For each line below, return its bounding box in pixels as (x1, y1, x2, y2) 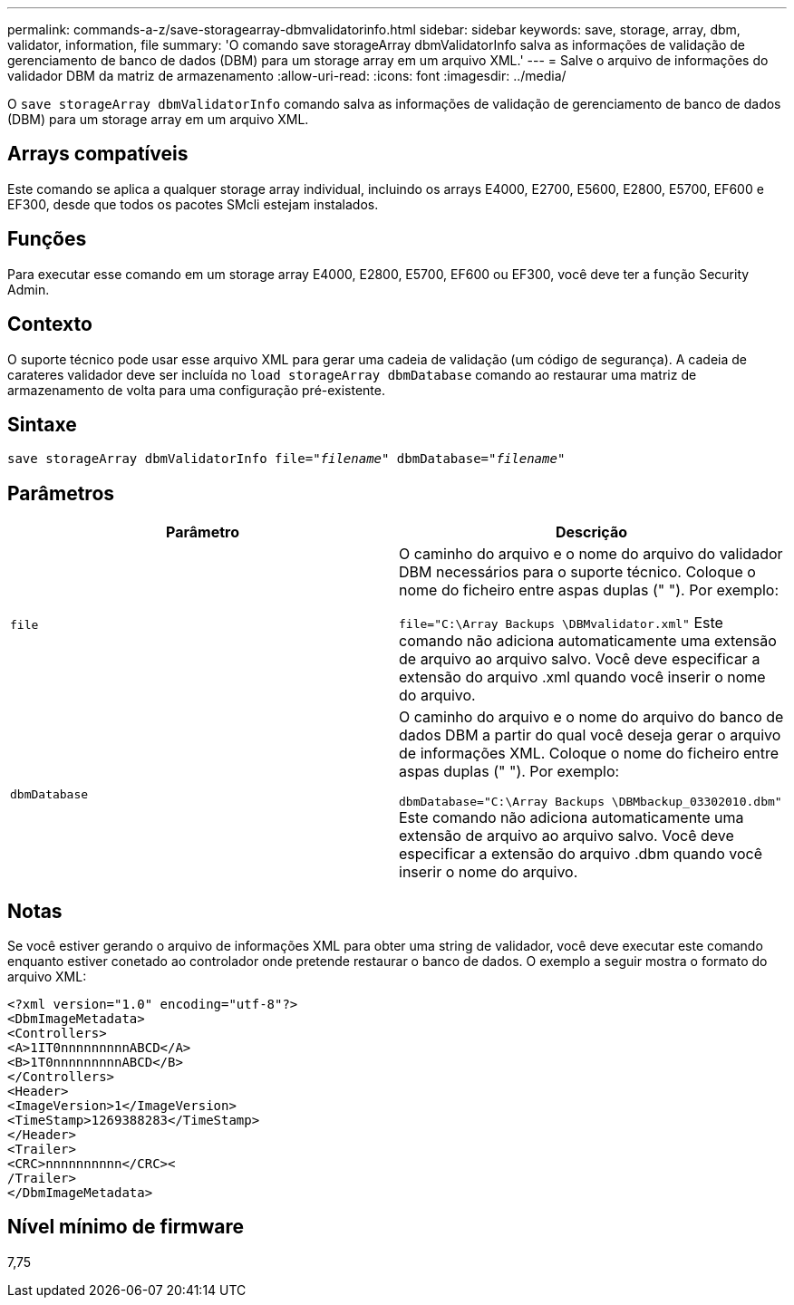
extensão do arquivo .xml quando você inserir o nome (399, 668, 766, 687)
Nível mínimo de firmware (7, 1215, 245, 1239)
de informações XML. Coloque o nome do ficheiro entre (399, 744, 779, 763)
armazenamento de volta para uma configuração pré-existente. (7, 382, 386, 398)
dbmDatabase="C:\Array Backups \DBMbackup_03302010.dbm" (399, 795, 782, 809)
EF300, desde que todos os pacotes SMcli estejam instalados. (7, 196, 379, 212)
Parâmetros (7, 481, 115, 505)
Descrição (555, 523, 628, 542)
